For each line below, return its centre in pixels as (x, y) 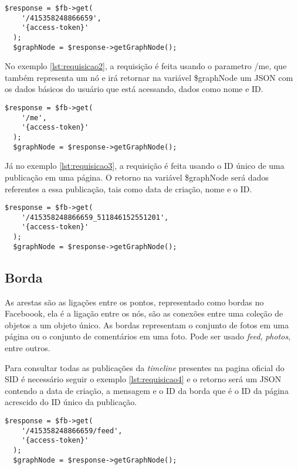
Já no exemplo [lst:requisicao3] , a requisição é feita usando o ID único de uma (145, 166)
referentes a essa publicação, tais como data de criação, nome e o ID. (128, 188)
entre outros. (28, 347)
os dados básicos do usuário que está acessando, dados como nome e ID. (134, 89)
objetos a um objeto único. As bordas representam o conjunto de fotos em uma (147, 324)
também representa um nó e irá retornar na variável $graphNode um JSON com (149, 77)
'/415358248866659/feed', (72, 431)
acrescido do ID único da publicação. (71, 402)
